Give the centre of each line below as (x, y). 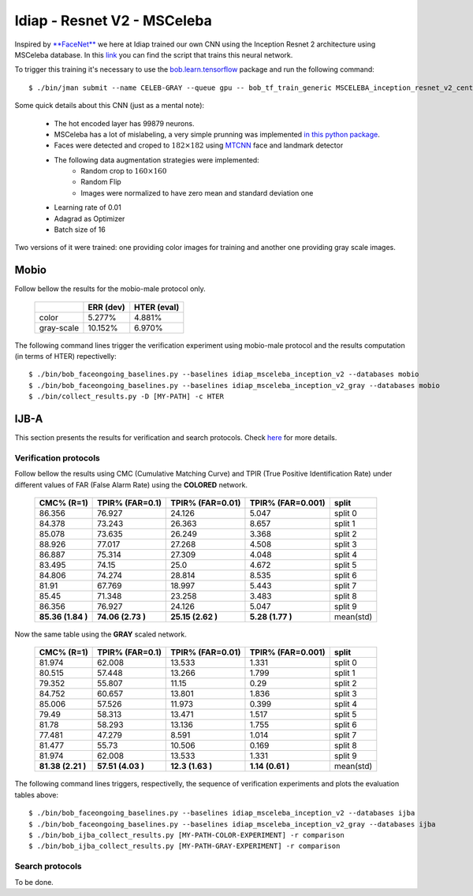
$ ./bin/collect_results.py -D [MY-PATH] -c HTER (127, 397)
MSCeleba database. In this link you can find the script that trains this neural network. (154, 54)
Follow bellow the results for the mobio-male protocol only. (110, 289)
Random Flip (101, 182)
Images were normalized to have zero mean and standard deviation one (197, 192)
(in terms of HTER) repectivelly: (66, 357)
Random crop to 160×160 (124, 171)
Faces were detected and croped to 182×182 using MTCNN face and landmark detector (199, 145)
